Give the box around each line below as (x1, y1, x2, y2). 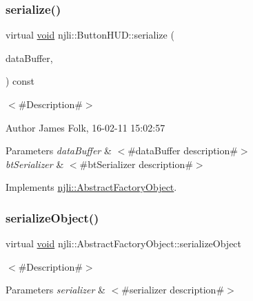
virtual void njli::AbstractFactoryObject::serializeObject (6, 236, 242, 251)
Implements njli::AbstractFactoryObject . (6, 180, 177, 194)
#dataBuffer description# (128, 143, 238, 158)
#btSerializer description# (79, 156, 193, 171)
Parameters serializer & (6, 282, 105, 297)
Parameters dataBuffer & (6, 143, 112, 158)
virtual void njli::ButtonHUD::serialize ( (6, 28, 174, 42)
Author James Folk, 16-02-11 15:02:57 (6, 120, 165, 134)
